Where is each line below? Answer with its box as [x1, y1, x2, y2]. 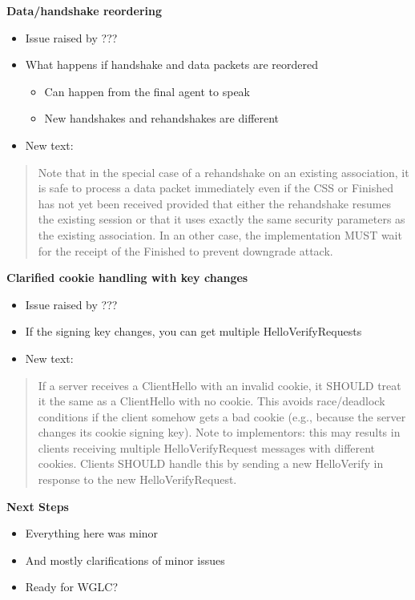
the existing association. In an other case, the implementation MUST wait [38, 226, 402, 243]
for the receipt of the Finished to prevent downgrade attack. [38, 242, 333, 259]
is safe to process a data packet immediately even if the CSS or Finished [38, 179, 393, 196]
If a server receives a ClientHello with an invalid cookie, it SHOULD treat [38, 377, 401, 393]
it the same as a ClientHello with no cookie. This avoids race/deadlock [38, 393, 385, 409]
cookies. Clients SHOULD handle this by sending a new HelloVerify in [38, 455, 384, 472]
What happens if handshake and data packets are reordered [25, 56, 318, 73]
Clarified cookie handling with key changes [6, 269, 248, 286]
